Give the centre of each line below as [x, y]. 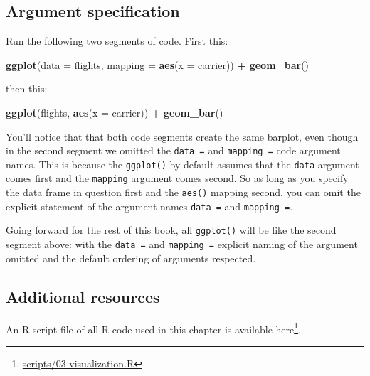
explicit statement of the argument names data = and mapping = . [149, 206]
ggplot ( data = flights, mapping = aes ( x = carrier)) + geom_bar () [158, 64]
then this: [27, 88]
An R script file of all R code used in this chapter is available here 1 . [153, 328]
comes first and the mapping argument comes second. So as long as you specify [177, 178]
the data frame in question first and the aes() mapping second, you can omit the [183, 192]
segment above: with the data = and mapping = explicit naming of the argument [182, 244]
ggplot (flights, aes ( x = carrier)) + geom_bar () [115, 112]
